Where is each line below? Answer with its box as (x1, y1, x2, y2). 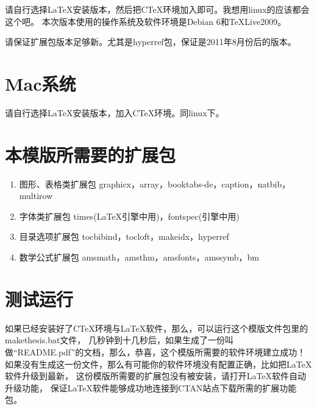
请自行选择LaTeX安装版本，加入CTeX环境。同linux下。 (5, 106, 224, 119)
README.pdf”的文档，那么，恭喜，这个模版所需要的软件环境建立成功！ (17, 345, 306, 358)
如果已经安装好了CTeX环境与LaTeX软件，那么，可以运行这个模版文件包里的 (5, 321, 308, 334)
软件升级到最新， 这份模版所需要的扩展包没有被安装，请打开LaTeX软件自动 (5, 369, 307, 382)
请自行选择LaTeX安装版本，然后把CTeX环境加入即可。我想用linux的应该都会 (5, 3, 310, 15)
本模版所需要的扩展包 (5, 142, 176, 167)
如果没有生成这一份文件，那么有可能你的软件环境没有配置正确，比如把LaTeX (5, 357, 312, 370)
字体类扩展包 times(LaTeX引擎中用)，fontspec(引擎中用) (19, 209, 240, 222)
